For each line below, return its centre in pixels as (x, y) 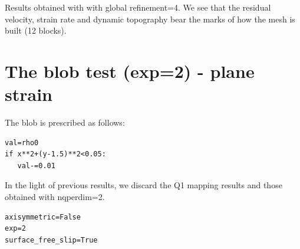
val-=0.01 (36, 166)
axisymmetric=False (43, 217)
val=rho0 (22, 142)
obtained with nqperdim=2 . (55, 197)
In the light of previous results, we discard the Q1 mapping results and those (144, 185)
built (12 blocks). (36, 30)
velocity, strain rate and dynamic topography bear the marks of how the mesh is (150, 19)
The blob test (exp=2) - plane (130, 71)
